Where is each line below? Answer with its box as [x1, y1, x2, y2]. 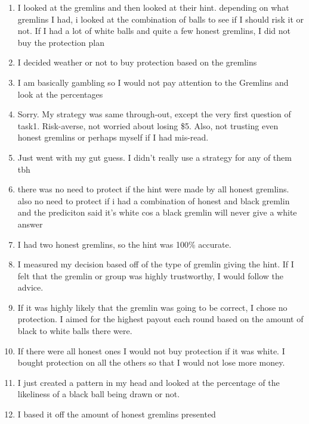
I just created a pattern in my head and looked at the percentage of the [17, 376, 280, 388]
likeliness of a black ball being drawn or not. [17, 388, 180, 400]
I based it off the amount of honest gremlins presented [17, 408, 216, 420]
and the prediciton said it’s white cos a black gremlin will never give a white [17, 206, 297, 219]
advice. [17, 281, 44, 294]
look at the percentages [17, 88, 103, 100]
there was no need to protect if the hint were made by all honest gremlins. [17, 183, 289, 195]
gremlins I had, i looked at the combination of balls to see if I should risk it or [17, 13, 304, 25]
